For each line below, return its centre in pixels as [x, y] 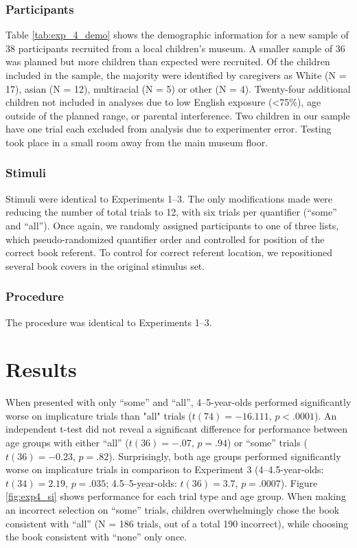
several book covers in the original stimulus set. [105, 265]
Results [41, 369]
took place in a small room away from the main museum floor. [137, 142]
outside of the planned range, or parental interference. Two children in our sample [178, 115]
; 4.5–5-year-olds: [141, 482]
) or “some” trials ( [267, 443]
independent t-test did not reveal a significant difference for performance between [177, 429]
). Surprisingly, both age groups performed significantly [225, 456]
